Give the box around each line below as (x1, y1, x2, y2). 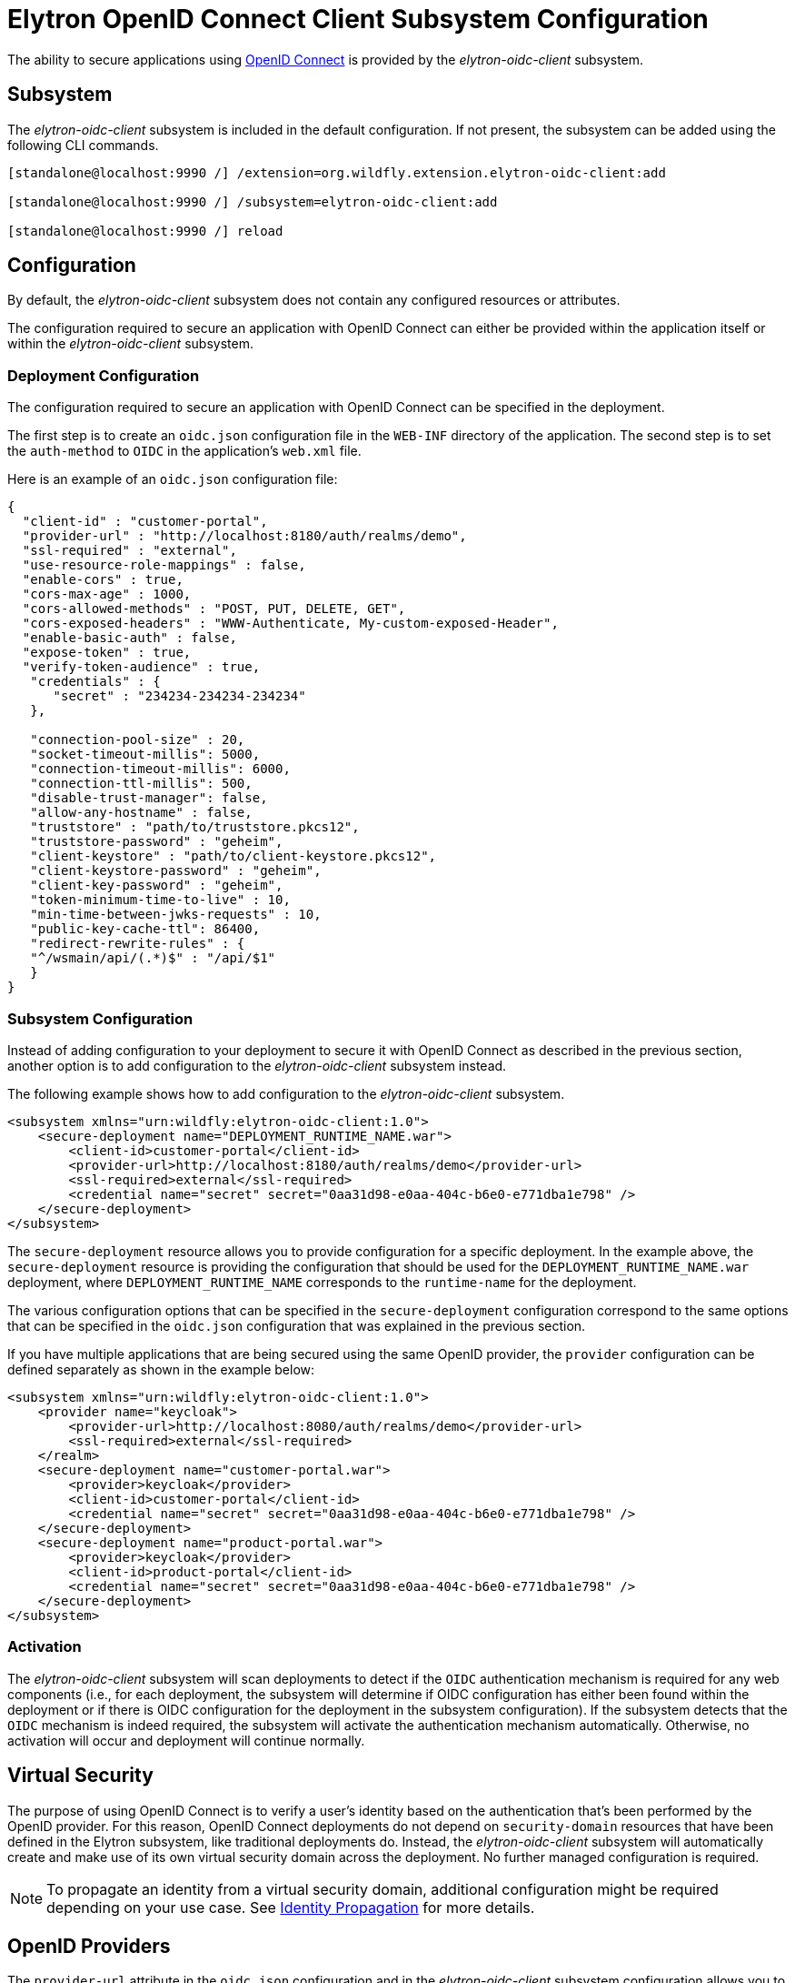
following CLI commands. (7, 136, 159, 153)
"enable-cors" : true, (22, 572, 184, 588)
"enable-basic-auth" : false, (22, 630, 237, 646)
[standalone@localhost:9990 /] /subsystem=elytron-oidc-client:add (7, 194, 498, 209)
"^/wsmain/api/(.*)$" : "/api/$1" (30, 951, 276, 966)
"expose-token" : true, (22, 645, 192, 660)
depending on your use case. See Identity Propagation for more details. (46, 1897, 535, 1917)
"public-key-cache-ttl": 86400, (30, 921, 261, 937)
